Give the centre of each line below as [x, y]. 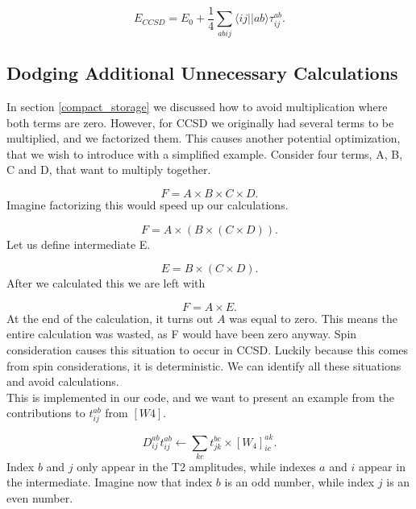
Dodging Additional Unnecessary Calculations [202, 73]
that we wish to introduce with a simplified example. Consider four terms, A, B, [205, 153]
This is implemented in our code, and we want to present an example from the [200, 397]
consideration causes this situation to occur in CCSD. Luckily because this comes [208, 349]
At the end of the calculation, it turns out [110, 318]
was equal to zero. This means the [313, 318]
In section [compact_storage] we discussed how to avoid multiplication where [197, 106]
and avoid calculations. [63, 381]
